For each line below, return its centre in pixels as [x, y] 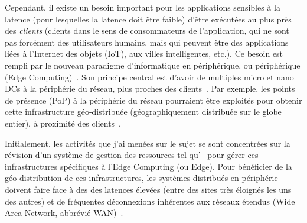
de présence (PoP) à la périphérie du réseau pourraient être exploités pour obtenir [153, 100]
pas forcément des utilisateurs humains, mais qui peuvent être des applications [147, 42]
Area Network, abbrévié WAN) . [64, 213]
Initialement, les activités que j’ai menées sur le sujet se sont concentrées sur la [148, 143]
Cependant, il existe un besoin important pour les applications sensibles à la [143, 7]
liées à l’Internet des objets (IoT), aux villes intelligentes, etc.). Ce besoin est [144, 54]
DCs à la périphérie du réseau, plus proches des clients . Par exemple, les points [150, 88]
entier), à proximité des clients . [63, 123]
